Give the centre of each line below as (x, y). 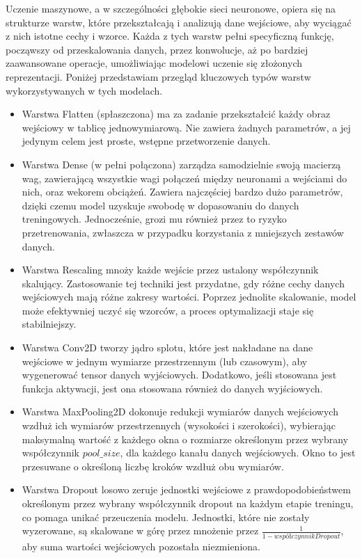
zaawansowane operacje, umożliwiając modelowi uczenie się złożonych (154, 63)
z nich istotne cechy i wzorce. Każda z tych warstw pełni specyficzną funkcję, (170, 36)
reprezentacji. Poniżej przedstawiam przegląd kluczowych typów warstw (158, 76)
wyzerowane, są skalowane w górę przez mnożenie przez (140, 531)
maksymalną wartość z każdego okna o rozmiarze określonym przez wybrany (185, 439)
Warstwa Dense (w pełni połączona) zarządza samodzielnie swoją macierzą (181, 164)
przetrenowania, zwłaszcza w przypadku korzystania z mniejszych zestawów (183, 232)
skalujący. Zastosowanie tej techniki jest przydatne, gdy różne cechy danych (183, 283)
